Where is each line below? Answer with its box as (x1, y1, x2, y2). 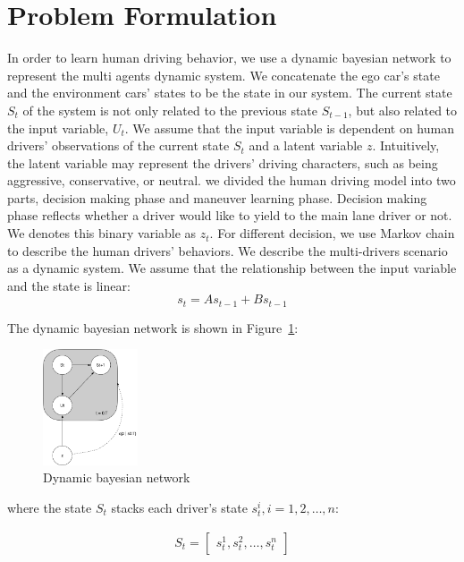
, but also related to (348, 100, 458, 119)
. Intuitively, (372, 136, 440, 155)
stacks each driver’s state (111, 498, 248, 516)
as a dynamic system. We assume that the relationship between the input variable (7, 259, 457, 277)
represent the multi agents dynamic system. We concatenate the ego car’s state (7, 65, 440, 84)
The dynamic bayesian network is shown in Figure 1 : (7, 318, 299, 336)
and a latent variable (249, 136, 363, 155)
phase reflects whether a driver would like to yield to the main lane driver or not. (7, 206, 452, 225)
